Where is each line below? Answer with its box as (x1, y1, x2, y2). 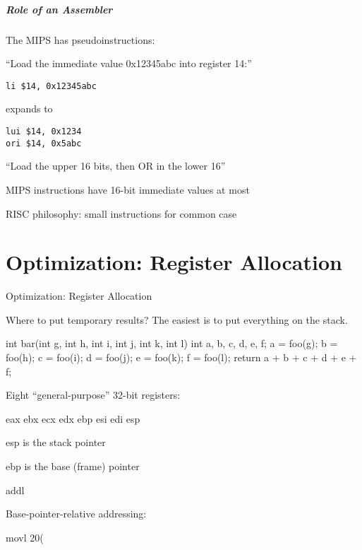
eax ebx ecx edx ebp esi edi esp (6, 411, 140, 426)
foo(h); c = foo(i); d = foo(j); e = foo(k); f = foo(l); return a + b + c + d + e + (6, 350, 357, 364)
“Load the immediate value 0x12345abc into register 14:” (6, 56, 252, 71)
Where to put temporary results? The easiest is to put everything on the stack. (6, 312, 348, 327)
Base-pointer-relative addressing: (6, 506, 147, 521)
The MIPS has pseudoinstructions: (6, 32, 155, 47)
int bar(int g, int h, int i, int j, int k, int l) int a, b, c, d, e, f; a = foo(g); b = (6, 336, 338, 351)
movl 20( (6, 529, 44, 544)
